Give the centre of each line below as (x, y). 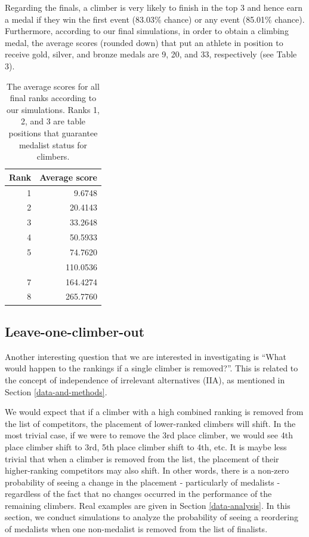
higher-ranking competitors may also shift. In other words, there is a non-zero (147, 470)
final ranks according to (53, 98)
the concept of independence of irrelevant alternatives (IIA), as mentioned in (145, 379)
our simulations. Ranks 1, (53, 109)
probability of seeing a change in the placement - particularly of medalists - (143, 482)
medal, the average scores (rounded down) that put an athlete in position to (144, 42)
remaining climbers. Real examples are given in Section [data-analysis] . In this (148, 505)
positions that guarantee (53, 132)
